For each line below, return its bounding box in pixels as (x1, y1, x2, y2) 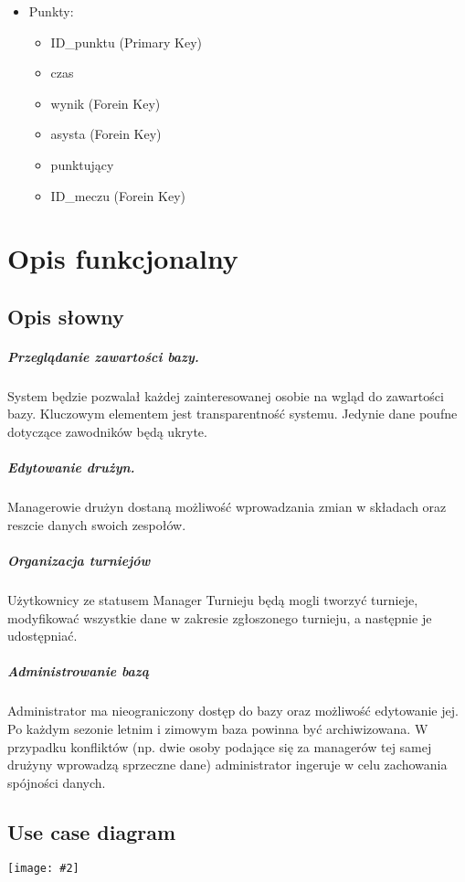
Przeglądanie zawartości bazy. (7, 346, 199, 366)
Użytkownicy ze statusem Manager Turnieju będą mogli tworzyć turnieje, (7, 590, 418, 609)
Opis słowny (7, 302, 124, 330)
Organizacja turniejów (7, 551, 151, 569)
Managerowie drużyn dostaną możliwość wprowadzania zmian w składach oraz (7, 497, 447, 516)
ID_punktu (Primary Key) (50, 32, 202, 51)
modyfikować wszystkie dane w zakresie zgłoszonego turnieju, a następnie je (7, 608, 432, 627)
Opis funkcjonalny (7, 239, 238, 277)
